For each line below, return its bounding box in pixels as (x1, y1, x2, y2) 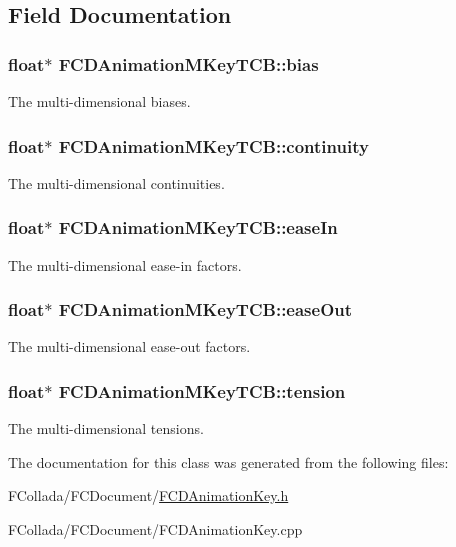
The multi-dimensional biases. (8, 91, 191, 111)
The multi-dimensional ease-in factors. (8, 254, 242, 275)
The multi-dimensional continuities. (8, 172, 225, 193)
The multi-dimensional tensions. (8, 418, 204, 439)
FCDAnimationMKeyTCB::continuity (58, 133, 369, 158)
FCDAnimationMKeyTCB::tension (58, 378, 346, 403)
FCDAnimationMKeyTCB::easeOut (58, 297, 353, 322)
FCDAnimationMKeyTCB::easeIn (58, 215, 338, 240)
